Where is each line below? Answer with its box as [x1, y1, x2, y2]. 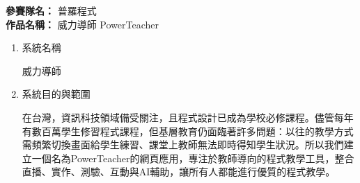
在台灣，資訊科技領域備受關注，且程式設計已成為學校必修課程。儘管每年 [22, 110, 354, 124]
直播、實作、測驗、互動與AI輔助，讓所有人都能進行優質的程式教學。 [22, 164, 336, 179]
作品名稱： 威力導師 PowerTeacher [6, 17, 159, 31]
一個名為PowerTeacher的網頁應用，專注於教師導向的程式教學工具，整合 [31, 150, 354, 165]
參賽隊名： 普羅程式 [6, 3, 97, 17]
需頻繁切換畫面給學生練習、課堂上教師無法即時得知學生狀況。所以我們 [22, 137, 344, 152]
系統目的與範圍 [22, 87, 91, 101]
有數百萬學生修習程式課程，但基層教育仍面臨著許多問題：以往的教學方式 [22, 123, 354, 138]
